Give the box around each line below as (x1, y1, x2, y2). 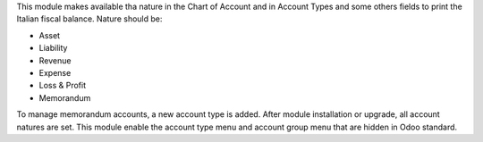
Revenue (38, 54, 72, 66)
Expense (38, 67, 72, 78)
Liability (38, 43, 68, 54)
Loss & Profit (38, 80, 87, 91)
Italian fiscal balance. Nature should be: (16, 13, 163, 24)
